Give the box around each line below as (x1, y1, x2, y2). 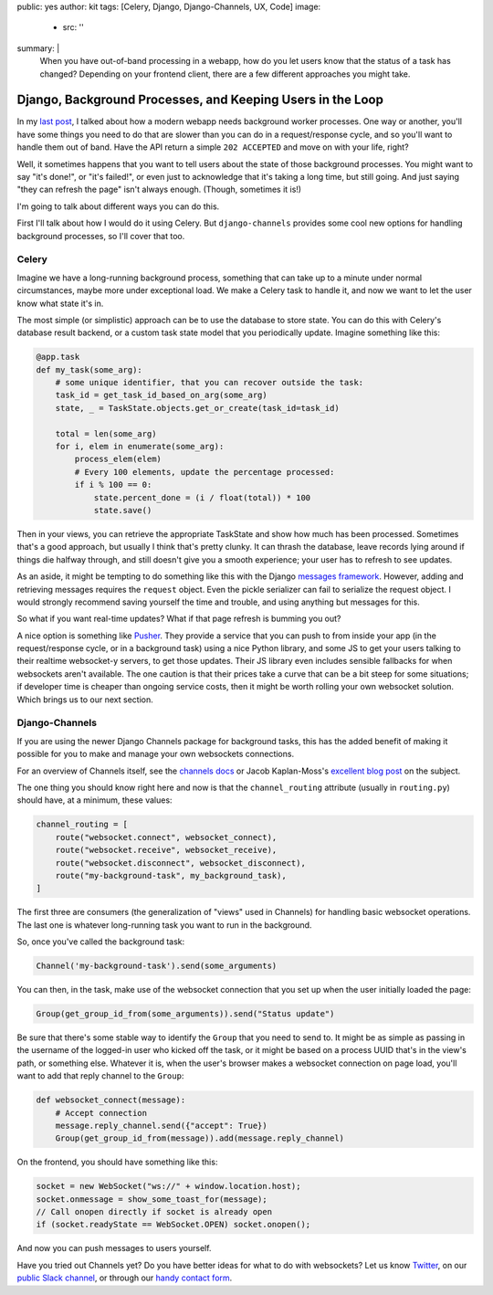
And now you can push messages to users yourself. (16, 1243, 212, 1254)
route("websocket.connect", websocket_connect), (55, 832, 278, 842)
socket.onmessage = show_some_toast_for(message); (36, 1194, 268, 1205)
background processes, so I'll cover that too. (16, 230, 185, 241)
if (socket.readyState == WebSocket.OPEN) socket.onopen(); (36, 1219, 311, 1230)
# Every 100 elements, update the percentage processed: (74, 467, 335, 477)
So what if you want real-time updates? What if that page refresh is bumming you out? (16, 613, 341, 625)
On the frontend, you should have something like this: (16, 1156, 218, 1168)
